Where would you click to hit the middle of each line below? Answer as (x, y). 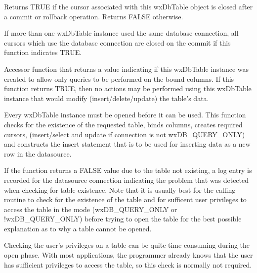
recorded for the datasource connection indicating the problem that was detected (127, 180)
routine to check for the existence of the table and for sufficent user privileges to (125, 199)
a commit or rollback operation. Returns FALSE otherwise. (94, 16)
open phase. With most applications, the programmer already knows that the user (128, 255)
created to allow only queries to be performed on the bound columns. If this (119, 79)
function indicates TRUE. (43, 52)
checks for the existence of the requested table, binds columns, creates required (123, 124)
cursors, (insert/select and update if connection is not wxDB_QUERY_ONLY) (125, 134)
